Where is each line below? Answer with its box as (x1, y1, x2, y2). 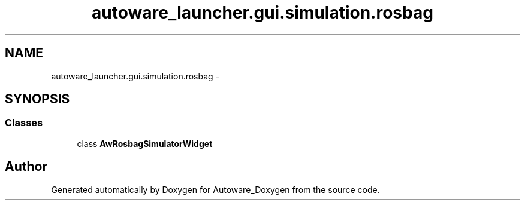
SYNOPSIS (5, 91, 70, 107)
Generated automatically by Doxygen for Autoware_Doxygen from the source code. (51, 184, 380, 195)
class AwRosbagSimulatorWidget (77, 138, 213, 149)
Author (5, 159, 47, 175)
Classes (5, 117, 43, 129)
